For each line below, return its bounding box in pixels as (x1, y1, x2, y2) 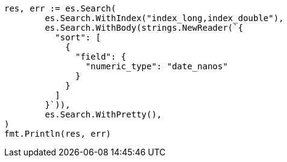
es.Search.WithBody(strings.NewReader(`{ (45, 23, 244, 33)
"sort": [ (55, 33, 101, 42)
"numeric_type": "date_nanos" (85, 61, 228, 71)
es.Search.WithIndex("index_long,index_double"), (45, 13, 284, 23)
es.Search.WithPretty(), (45, 110, 162, 119)
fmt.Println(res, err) (4, 129, 112, 139)
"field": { (75, 52, 127, 61)
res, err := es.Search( (4, 4, 116, 13)
